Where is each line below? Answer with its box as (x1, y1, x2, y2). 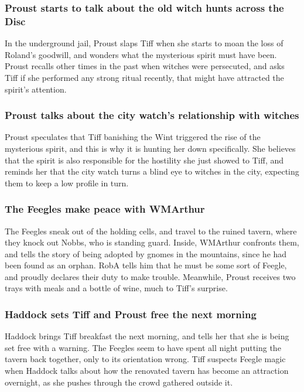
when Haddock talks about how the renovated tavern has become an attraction (5, 364, 289, 377)
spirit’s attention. (5, 83, 67, 95)
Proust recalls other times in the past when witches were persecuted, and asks (5, 60, 285, 72)
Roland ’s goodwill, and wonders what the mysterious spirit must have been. (5, 48, 277, 60)
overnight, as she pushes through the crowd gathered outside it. (5, 376, 233, 388)
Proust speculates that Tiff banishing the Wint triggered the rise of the (5, 131, 261, 143)
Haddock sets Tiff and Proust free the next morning (5, 307, 257, 321)
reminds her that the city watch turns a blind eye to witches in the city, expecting (5, 165, 299, 178)
